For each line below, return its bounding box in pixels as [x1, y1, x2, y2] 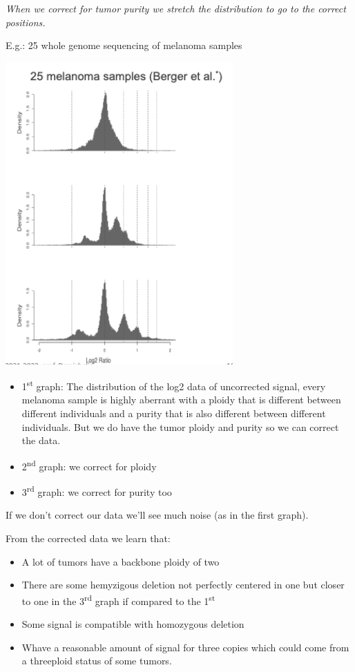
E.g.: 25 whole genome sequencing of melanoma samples [6, 38, 242, 52]
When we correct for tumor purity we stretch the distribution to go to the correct [6, 1, 346, 15]
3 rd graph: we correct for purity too [21, 483, 172, 499]
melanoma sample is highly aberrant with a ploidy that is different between [21, 392, 341, 407]
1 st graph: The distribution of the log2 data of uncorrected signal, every [21, 377, 326, 393]
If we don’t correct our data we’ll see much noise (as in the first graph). [6, 508, 309, 522]
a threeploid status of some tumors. [21, 653, 172, 668]
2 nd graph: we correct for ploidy [21, 457, 157, 473]
